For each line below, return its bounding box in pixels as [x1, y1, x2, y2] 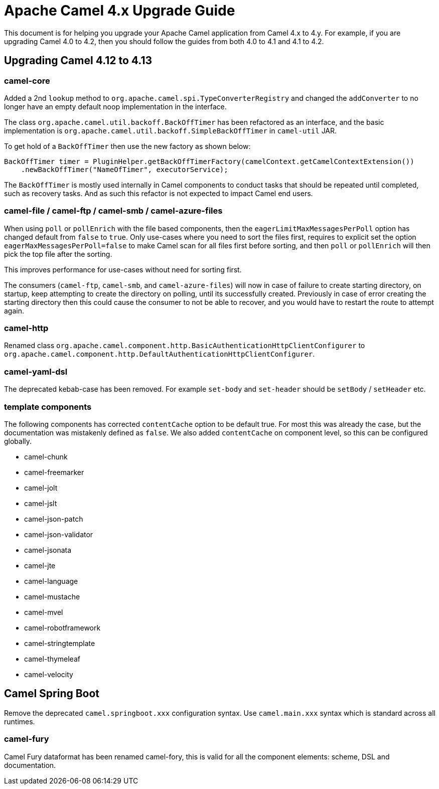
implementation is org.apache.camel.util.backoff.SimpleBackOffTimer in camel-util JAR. [4, 126, 337, 135]
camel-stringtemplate [24, 639, 95, 648]
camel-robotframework [24, 623, 101, 632]
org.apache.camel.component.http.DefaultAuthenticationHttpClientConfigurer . [4, 350, 315, 359]
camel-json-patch [24, 514, 83, 523]
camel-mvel [24, 607, 63, 616]
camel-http [4, 323, 49, 334]
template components [4, 401, 92, 412]
